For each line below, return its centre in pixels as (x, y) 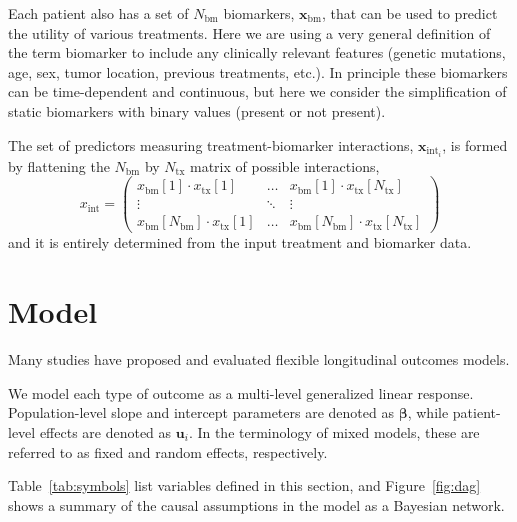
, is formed (475, 144)
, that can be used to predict (409, 13)
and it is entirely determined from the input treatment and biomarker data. (240, 242)
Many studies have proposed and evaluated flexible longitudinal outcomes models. (259, 359)
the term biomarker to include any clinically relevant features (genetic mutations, (257, 52)
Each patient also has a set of (98, 13)
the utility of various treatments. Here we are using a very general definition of (249, 32)
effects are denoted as (105, 431)
